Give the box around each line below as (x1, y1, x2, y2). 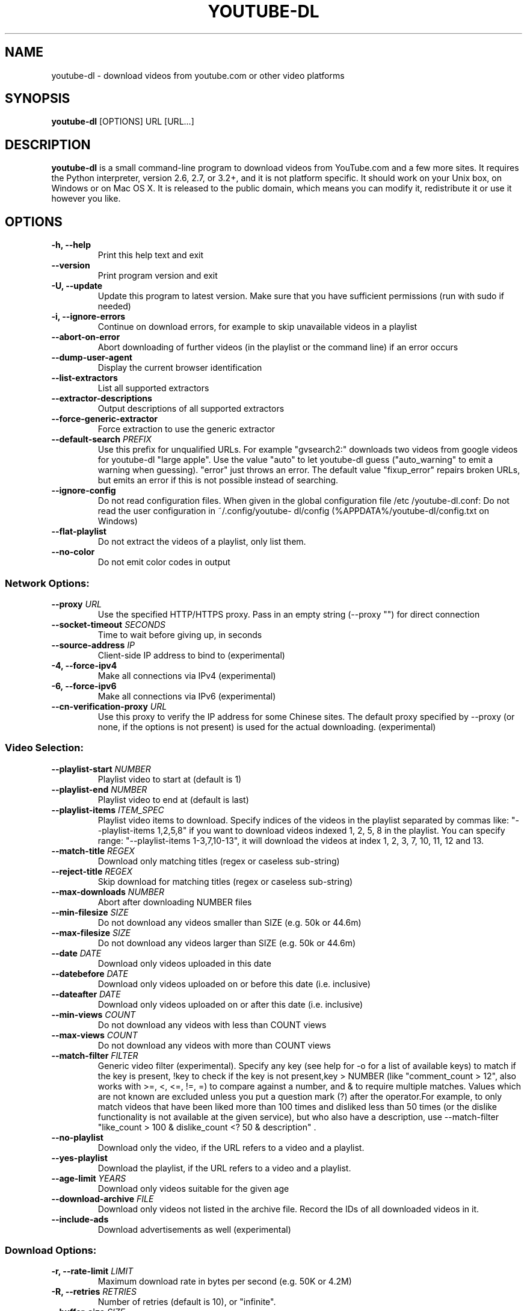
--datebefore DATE (51, 968, 128, 979)
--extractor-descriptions (51, 393, 152, 404)
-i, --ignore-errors (51, 311, 126, 322)
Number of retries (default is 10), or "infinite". (97, 1297, 276, 1307)
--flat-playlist (51, 526, 106, 537)
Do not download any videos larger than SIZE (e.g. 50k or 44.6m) (97, 937, 356, 948)
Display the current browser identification (97, 362, 262, 373)
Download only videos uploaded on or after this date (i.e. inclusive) (97, 999, 363, 1009)
